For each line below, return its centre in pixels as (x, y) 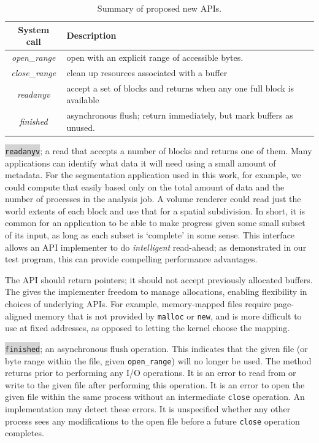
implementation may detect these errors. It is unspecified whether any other (148, 409)
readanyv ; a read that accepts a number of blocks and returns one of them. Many (159, 150)
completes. (25, 433)
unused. (81, 127)
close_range (34, 72)
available (83, 100)
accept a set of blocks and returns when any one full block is (180, 88)
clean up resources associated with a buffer (147, 72)
